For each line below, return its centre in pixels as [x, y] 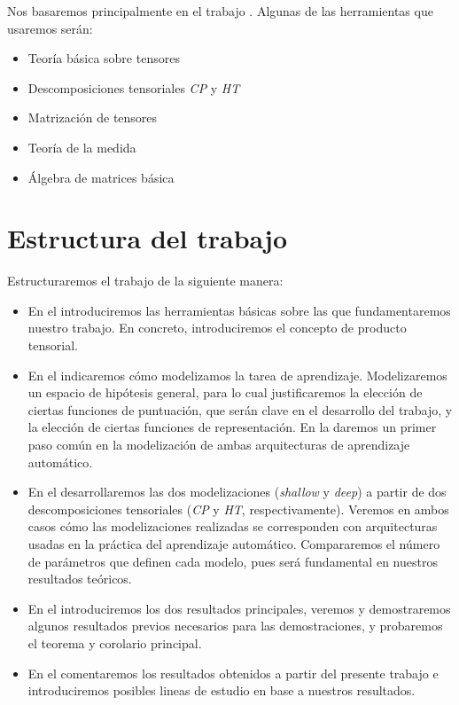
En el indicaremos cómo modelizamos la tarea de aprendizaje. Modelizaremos [237, 375]
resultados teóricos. [80, 579]
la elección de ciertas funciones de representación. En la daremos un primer [232, 427]
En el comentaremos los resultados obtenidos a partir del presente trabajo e [233, 673]
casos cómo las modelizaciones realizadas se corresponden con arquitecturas [233, 526]
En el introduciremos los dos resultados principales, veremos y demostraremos [239, 608]
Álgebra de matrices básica [101, 177]
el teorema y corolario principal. [115, 642]
